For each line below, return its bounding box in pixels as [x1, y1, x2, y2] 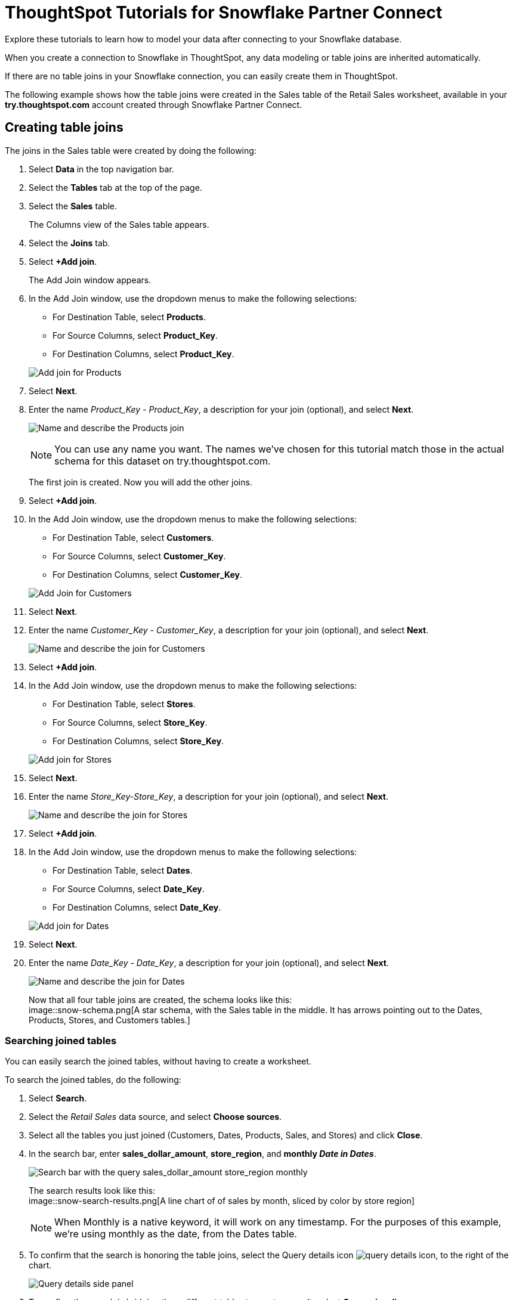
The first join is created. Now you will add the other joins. [29, 476, 252, 487]
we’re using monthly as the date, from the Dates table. [54, 1228, 297, 1240]
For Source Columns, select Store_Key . [52, 717, 208, 728]
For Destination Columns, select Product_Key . [52, 348, 234, 359]
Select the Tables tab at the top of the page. [29, 182, 202, 193]
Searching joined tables [5, 1034, 117, 1047]
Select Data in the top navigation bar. [29, 163, 174, 174]
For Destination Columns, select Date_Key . [52, 902, 221, 912]
